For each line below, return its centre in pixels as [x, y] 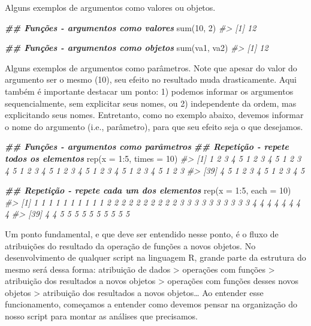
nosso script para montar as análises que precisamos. [101, 316]
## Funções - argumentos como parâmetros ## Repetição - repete [147, 147]
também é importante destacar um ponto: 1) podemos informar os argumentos [149, 91]
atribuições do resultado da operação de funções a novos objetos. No [130, 245]
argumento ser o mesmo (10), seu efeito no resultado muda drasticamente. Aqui [151, 79]
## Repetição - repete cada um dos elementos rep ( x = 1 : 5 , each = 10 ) [148, 190]
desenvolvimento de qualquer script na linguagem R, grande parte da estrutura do [155, 257]
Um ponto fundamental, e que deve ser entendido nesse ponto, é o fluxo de [142, 233]
